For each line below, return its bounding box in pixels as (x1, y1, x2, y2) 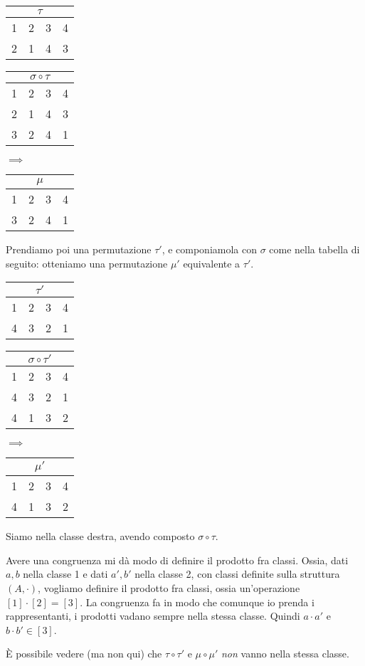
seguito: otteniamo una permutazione (6, 255, 168, 270)
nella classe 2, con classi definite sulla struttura (134, 566, 340, 581)
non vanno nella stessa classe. (221, 646, 349, 661)
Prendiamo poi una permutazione (6, 242, 152, 256)
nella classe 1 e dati (23, 566, 108, 581)
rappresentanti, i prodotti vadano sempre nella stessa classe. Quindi (6, 608, 300, 623)
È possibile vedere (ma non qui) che (6, 646, 162, 661)
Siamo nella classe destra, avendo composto (6, 529, 195, 544)
